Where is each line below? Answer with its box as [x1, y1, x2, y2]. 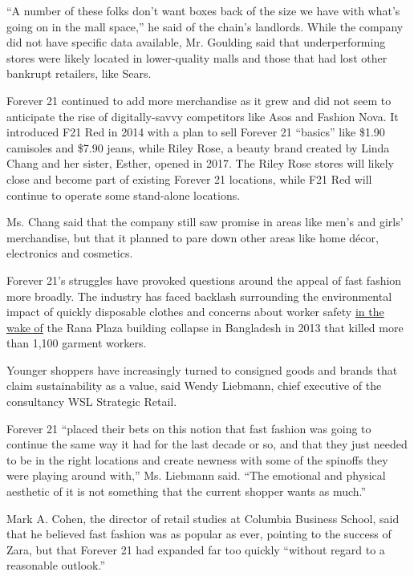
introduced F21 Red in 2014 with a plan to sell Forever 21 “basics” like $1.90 [6, 124, 385, 140]
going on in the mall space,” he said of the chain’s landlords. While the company [6, 18, 404, 34]
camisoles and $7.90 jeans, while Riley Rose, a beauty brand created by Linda [6, 139, 390, 156]
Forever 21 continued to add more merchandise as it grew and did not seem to [6, 91, 392, 108]
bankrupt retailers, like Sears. [6, 65, 152, 82]
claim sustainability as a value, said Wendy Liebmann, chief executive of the [6, 377, 382, 394]
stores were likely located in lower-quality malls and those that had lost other [6, 49, 388, 66]
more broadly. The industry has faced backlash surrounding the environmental [6, 287, 392, 304]
